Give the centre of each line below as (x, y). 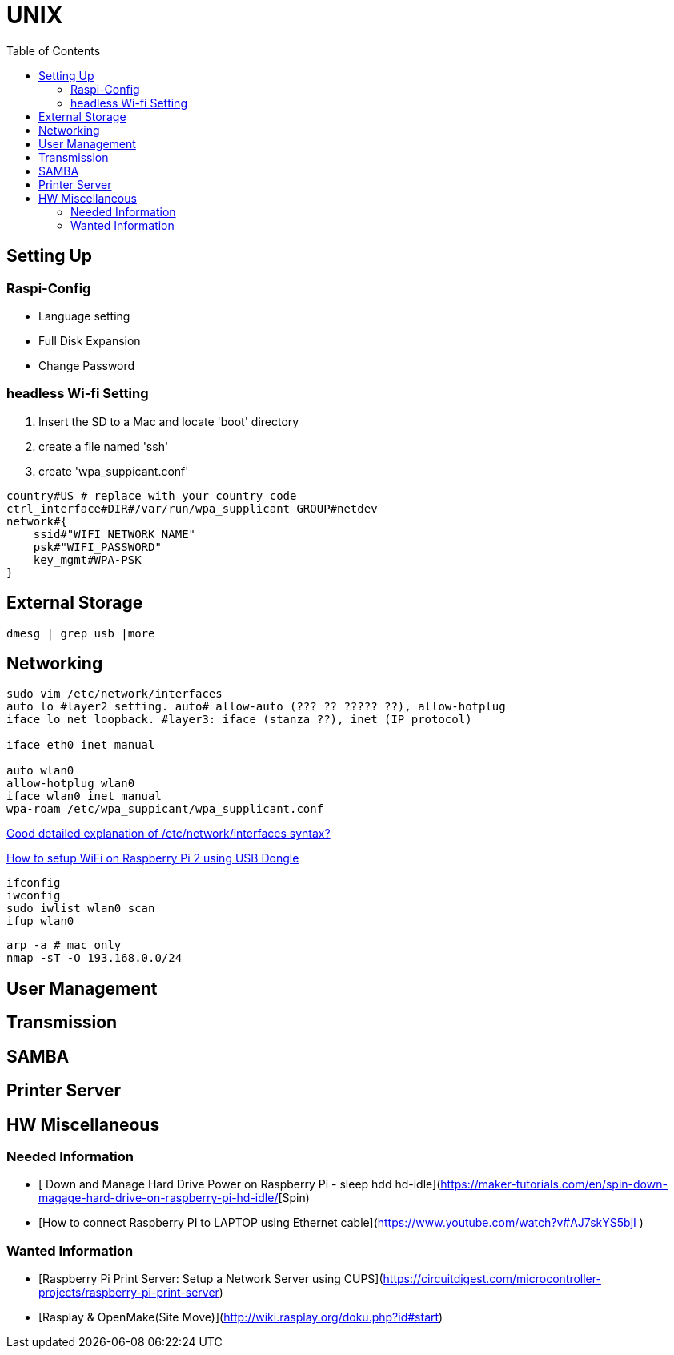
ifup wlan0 (40, 921)
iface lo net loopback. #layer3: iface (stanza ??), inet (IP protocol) (239, 720)
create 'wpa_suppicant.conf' (114, 471)
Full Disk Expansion (90, 340)
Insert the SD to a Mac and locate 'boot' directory (169, 421)
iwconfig (34, 896)
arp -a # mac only (64, 945)
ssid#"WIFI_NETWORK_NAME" (114, 534)
